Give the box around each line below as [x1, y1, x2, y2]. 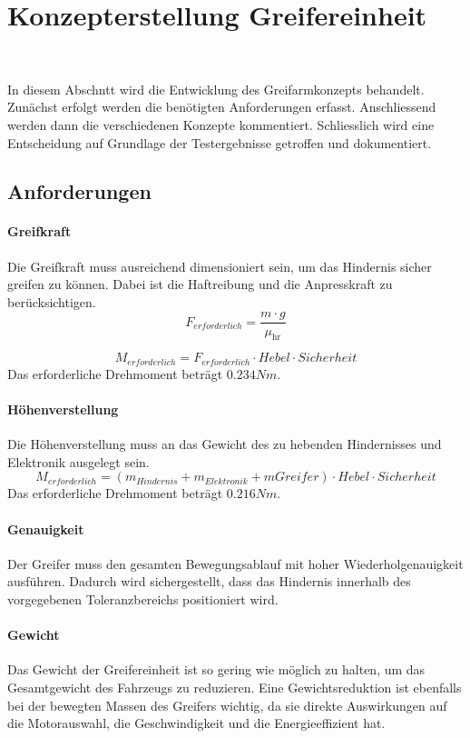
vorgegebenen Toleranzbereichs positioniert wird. [7, 589, 279, 608]
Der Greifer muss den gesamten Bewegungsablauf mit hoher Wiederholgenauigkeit [7, 553, 464, 573]
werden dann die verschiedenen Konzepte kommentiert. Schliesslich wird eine [7, 115, 435, 134]
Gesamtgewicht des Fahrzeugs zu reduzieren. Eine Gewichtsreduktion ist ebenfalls [7, 677, 462, 696]
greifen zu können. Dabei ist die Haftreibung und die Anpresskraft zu [7, 274, 393, 294]
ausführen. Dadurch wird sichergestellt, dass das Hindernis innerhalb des [7, 572, 411, 591]
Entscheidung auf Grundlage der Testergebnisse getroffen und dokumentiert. [7, 133, 432, 152]
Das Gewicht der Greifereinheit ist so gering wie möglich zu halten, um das [7, 660, 426, 679]
